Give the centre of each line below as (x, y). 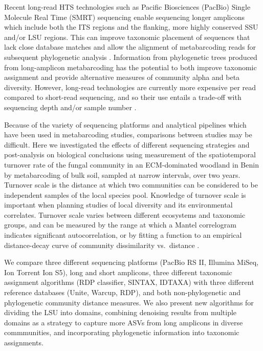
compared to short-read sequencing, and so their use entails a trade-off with (123, 97)
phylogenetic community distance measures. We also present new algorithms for (129, 302)
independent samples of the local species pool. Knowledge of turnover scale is (125, 194)
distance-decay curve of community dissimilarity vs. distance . (102, 245)
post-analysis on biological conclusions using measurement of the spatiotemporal (130, 154)
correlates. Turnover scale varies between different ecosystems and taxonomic (125, 214)
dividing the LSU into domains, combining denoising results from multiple (120, 312)
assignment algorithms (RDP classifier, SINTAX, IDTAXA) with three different (129, 282)
